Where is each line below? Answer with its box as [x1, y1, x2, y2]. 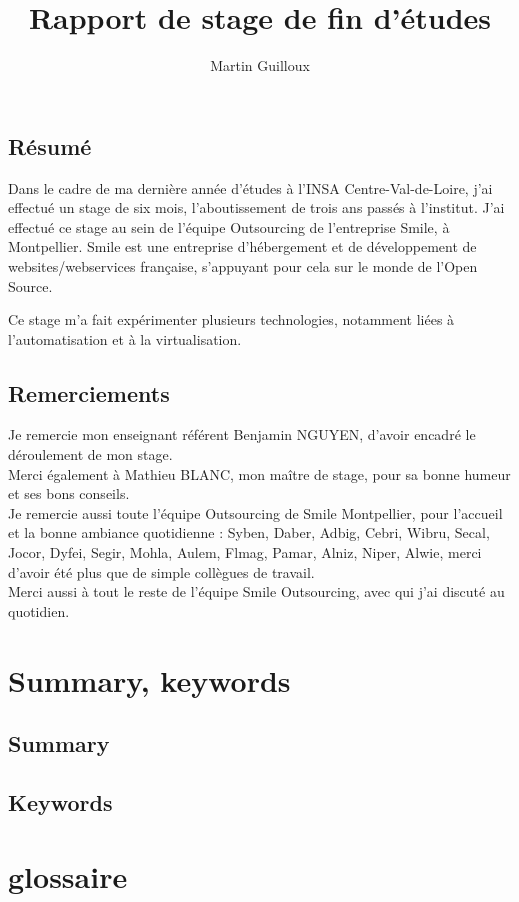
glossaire [8, 855, 128, 896]
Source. [8, 275, 53, 296]
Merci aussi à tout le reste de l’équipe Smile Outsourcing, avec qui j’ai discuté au [8, 581, 505, 602]
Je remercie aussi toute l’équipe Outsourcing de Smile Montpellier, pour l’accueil [8, 502, 503, 523]
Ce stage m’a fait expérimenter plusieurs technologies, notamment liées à [8, 309, 455, 330]
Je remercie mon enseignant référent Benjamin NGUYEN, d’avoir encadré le [8, 424, 476, 445]
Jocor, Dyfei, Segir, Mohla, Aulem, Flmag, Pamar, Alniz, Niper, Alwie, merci [8, 542, 482, 563]
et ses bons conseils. [8, 483, 130, 504]
